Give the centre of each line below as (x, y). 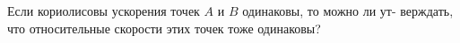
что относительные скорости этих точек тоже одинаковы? (164, 28)
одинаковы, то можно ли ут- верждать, (348, 11)
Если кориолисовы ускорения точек (104, 11)
